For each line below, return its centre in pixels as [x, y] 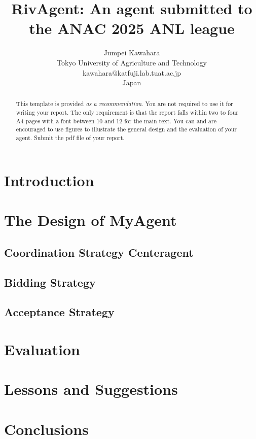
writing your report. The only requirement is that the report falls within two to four [127, 112]
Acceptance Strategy [59, 312]
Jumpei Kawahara [132, 53]
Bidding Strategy [50, 282]
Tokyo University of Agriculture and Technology [132, 62]
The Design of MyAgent [90, 220]
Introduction [49, 180]
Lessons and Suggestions [91, 389]
